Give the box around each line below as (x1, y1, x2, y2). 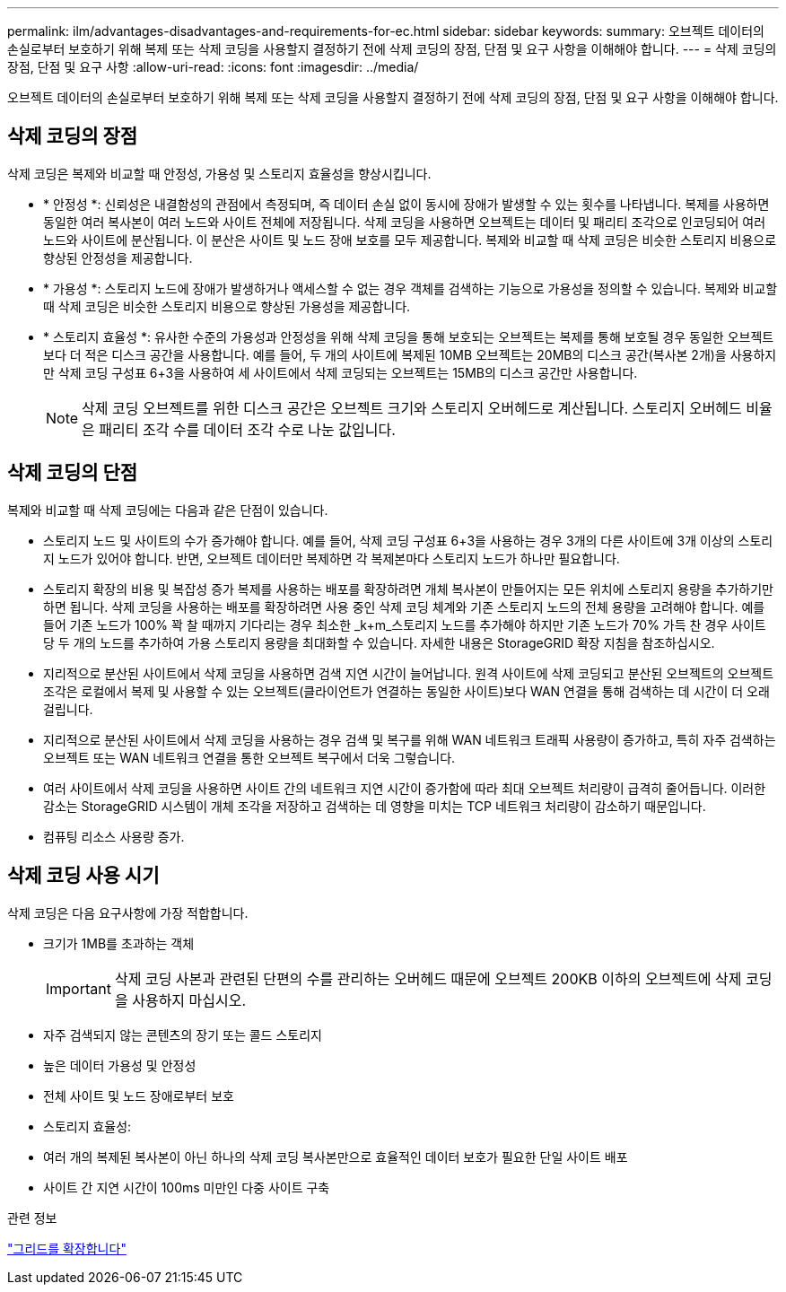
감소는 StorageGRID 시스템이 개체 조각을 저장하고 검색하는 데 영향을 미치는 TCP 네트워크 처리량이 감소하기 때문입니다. (43, 798, 706, 814)
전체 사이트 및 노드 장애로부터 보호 (43, 1087, 234, 1104)
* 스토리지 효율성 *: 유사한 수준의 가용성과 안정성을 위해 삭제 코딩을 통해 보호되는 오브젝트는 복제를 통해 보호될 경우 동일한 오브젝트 (43, 328, 774, 345)
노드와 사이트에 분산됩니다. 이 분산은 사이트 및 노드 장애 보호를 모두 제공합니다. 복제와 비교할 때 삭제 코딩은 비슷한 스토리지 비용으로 (43, 231, 777, 248)
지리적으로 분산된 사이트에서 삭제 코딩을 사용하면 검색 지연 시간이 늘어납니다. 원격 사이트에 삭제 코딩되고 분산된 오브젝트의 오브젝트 (43, 665, 774, 681)
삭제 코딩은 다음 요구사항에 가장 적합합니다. (7, 904, 249, 921)
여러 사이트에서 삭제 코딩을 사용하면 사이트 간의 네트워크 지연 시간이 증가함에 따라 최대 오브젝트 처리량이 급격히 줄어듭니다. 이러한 (43, 780, 766, 796)
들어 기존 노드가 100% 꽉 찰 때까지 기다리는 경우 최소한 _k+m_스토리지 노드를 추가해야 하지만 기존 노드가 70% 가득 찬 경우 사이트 (43, 616, 766, 633)
